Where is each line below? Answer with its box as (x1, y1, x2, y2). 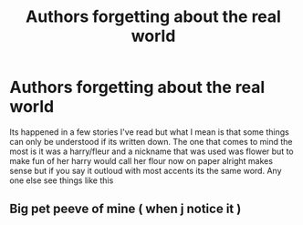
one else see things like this (9, 175, 114, 186)
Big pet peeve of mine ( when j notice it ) (9, 201, 242, 217)
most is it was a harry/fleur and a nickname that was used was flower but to (9, 146, 294, 157)
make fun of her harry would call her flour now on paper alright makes (9, 155, 274, 166)
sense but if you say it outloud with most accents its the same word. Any (9, 165, 282, 176)
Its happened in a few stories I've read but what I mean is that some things (9, 126, 289, 138)
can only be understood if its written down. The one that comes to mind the (9, 136, 294, 147)
